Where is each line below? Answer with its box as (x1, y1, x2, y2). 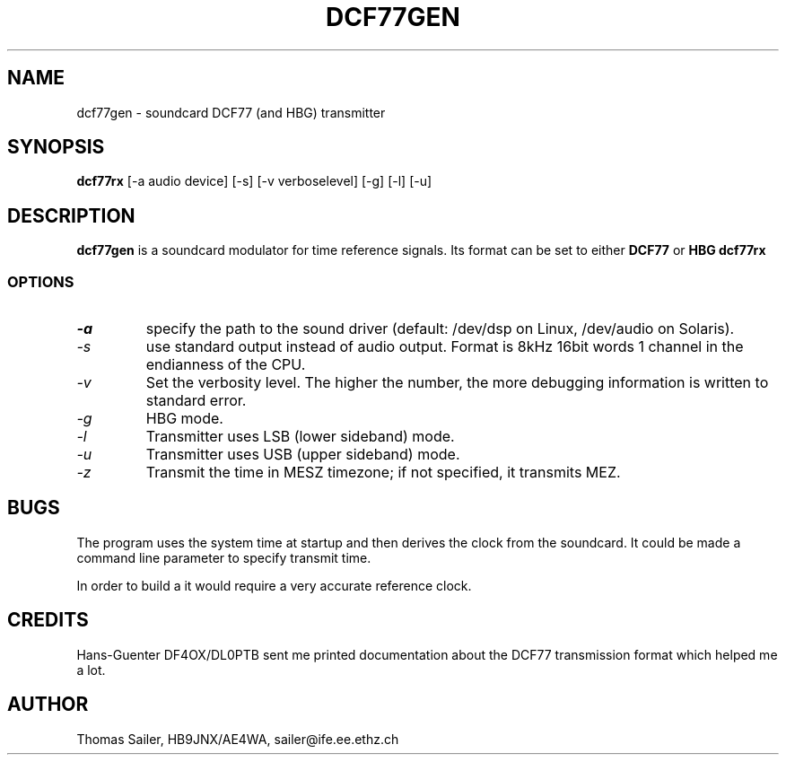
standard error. (145, 391, 247, 410)
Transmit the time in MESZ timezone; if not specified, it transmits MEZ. (145, 463, 621, 482)
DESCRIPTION (7, 204, 135, 227)
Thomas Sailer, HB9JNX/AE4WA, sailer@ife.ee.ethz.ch (76, 731, 399, 747)
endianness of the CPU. (145, 355, 306, 374)
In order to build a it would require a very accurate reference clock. (76, 577, 472, 593)
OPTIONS (7, 272, 74, 291)
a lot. (76, 661, 106, 678)
